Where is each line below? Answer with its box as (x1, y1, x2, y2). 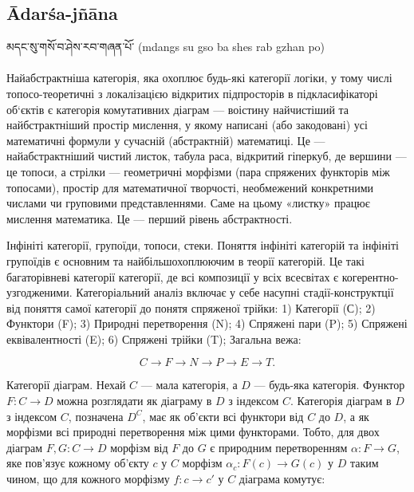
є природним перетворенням (210, 439, 348, 455)
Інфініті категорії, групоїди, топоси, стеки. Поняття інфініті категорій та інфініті (6, 237, 399, 254)
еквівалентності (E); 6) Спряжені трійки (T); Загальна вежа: (6, 330, 302, 347)
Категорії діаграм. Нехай (6, 376, 126, 393)
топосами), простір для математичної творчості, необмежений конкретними (6, 179, 374, 195)
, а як (343, 407, 369, 424)
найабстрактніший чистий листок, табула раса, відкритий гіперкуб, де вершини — (6, 148, 407, 164)
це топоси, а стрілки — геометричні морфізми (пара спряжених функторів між (6, 163, 390, 179)
